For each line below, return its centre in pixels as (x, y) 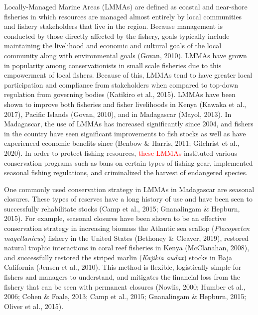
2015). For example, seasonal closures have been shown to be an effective (115, 218)
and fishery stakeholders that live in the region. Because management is (113, 26)
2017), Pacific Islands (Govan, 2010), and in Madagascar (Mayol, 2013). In (118, 114)
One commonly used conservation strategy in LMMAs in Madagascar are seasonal (129, 189)
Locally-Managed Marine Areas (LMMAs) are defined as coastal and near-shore (126, 6)
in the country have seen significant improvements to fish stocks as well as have (125, 133)
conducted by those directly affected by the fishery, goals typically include (117, 36)
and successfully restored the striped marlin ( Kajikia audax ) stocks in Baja (118, 257)
